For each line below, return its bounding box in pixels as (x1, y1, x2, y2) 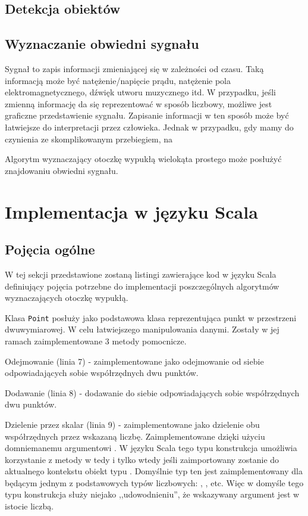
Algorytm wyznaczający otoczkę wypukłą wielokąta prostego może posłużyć (5, 153, 282, 165)
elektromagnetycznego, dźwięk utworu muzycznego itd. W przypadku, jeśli (5, 86, 276, 98)
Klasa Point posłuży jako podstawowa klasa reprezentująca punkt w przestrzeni (5, 311, 297, 324)
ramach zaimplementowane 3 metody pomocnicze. (5, 334, 187, 347)
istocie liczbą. (5, 500, 54, 512)
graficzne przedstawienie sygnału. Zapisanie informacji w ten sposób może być (5, 109, 289, 122)
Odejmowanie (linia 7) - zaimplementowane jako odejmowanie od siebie (5, 355, 264, 367)
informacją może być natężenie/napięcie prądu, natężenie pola (5, 74, 231, 86)
